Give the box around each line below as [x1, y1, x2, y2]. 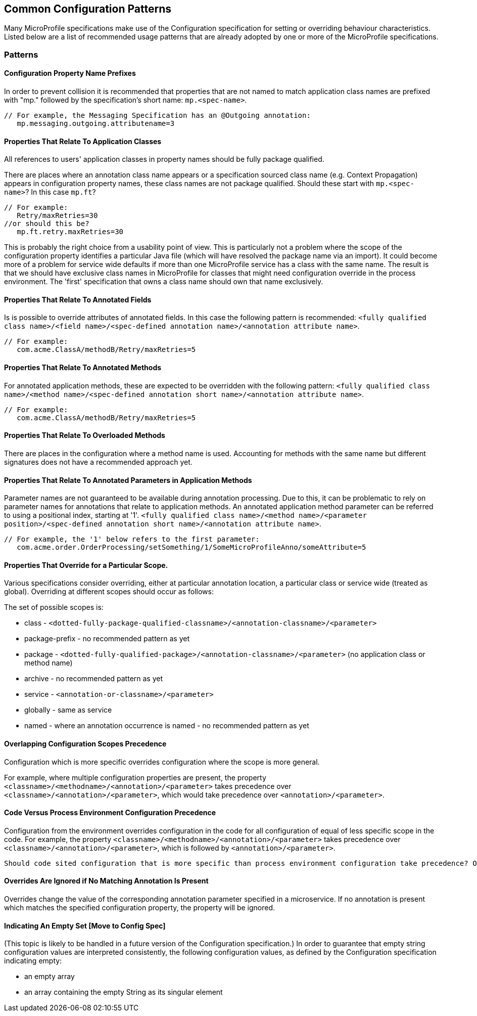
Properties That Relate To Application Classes [4, 137, 162, 146]
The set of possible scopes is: [4, 603, 104, 612]
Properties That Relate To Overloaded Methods [4, 431, 165, 440]
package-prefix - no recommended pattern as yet [24, 634, 189, 643]
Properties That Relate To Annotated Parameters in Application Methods [4, 475, 252, 484]
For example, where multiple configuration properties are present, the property [4, 773, 266, 782]
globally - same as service [24, 705, 112, 715]
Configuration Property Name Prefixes [4, 69, 136, 78]
